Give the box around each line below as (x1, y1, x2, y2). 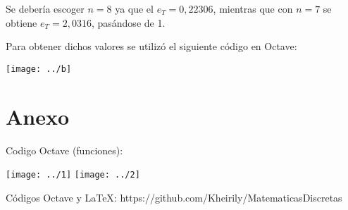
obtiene (6, 15, 37, 30)
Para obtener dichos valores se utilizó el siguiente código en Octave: (6, 39, 297, 54)
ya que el (115, 1, 154, 16)
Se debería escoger (6, 1, 85, 16)
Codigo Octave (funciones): (6, 142, 123, 157)
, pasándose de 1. (91, 15, 166, 30)
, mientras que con (213, 1, 293, 16)
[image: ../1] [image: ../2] (6, 170, 140, 180)
